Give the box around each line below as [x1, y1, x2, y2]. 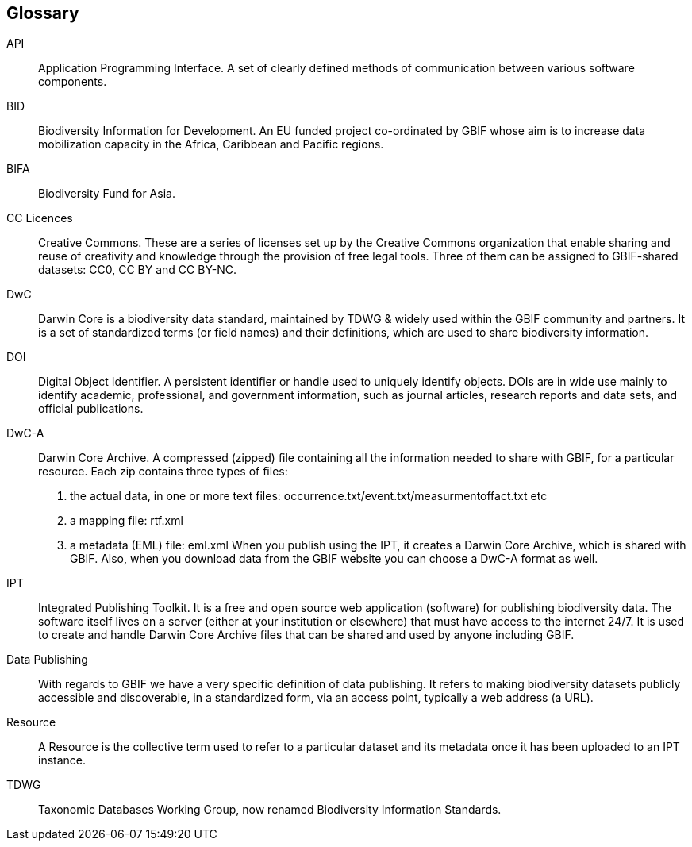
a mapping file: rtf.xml [70, 514, 183, 528]
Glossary [6, 3, 79, 23]
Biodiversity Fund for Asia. [38, 187, 175, 201]
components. [38, 75, 107, 89]
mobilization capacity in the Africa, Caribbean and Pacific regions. [38, 137, 384, 152]
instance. [38, 753, 86, 768]
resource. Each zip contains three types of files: [38, 464, 288, 479]
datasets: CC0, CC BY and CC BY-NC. [38, 263, 237, 277]
